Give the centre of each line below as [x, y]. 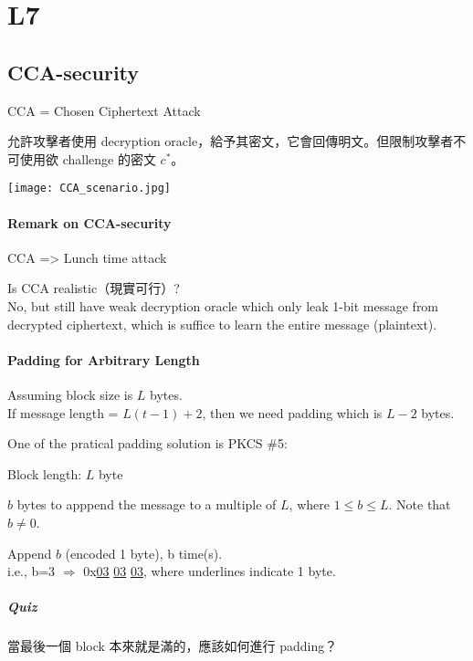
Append [30, 553]
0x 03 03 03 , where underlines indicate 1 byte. [210, 571]
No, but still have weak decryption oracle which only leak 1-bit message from [223, 306]
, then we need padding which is [292, 412]
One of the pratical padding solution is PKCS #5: [147, 443]
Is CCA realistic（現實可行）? [94, 288]
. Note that [420, 504]
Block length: [45, 473]
